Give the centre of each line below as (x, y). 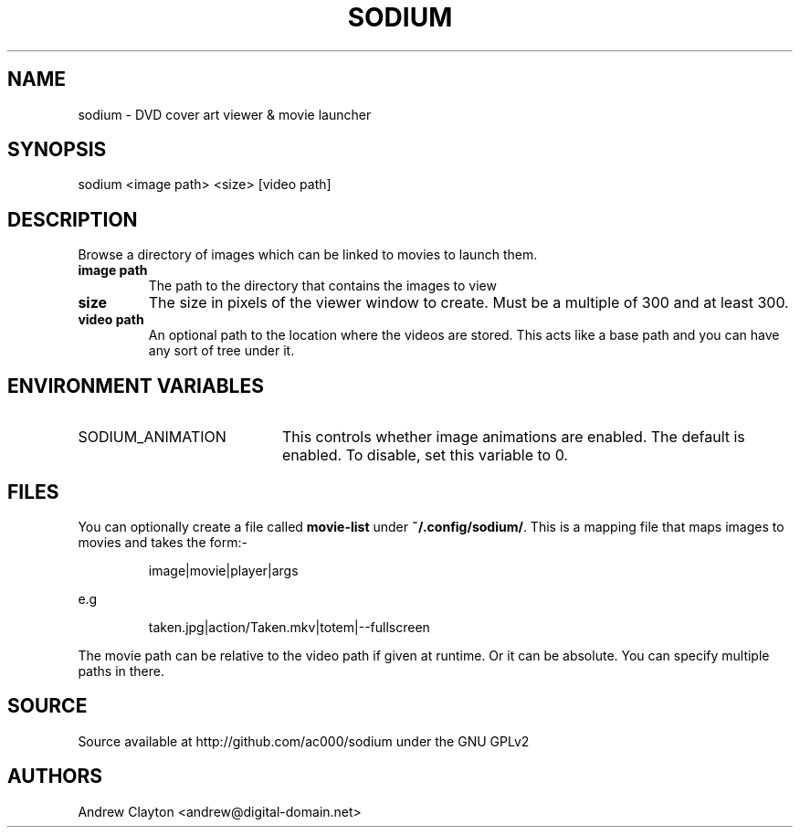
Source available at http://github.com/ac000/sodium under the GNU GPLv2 (304, 741)
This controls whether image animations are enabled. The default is (513, 437)
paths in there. (121, 671)
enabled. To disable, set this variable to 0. (425, 455)
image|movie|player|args (223, 570)
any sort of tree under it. (221, 351)
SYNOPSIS (57, 150)
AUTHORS (55, 777)
